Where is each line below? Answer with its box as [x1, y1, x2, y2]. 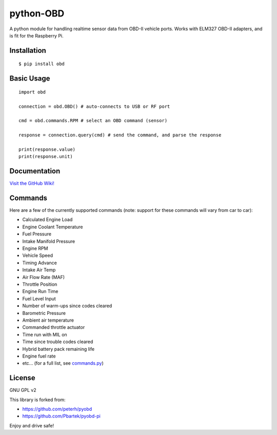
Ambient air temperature [22, 317, 74, 323]
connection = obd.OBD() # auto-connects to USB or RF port [18, 103, 170, 109]
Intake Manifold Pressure [22, 238, 75, 244]
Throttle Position [22, 281, 57, 287]
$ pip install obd [18, 61, 65, 67]
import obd [18, 89, 46, 95]
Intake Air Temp [22, 267, 56, 273]
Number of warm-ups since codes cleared [22, 303, 112, 309]
